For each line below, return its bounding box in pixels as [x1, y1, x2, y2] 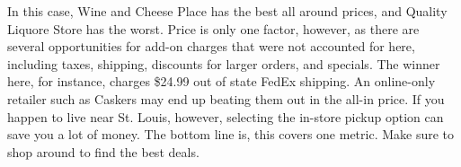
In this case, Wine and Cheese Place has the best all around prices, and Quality [7, 2, 448, 20]
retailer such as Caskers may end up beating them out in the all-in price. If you [7, 89, 445, 108]
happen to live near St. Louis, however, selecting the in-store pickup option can [7, 107, 444, 126]
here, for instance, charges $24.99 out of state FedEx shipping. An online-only [7, 72, 436, 91]
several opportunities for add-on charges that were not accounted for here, [7, 37, 415, 56]
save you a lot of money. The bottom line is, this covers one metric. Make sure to [7, 125, 455, 144]
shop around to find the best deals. [7, 142, 199, 161]
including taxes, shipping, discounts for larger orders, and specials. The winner [7, 54, 440, 73]
